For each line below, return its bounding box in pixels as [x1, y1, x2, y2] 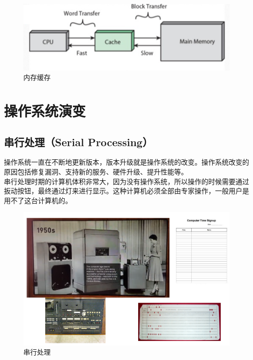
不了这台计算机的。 [10, 195, 72, 205]
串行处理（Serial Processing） [4, 134, 153, 149]
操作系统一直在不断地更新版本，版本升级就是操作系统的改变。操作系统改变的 [4, 157, 249, 167]
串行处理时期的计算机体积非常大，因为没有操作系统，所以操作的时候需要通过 [4, 176, 249, 186]
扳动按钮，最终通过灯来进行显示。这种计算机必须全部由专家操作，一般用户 [4, 186, 242, 196]
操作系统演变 [4, 101, 86, 120]
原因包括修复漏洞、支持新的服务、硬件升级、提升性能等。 [4, 166, 188, 176]
